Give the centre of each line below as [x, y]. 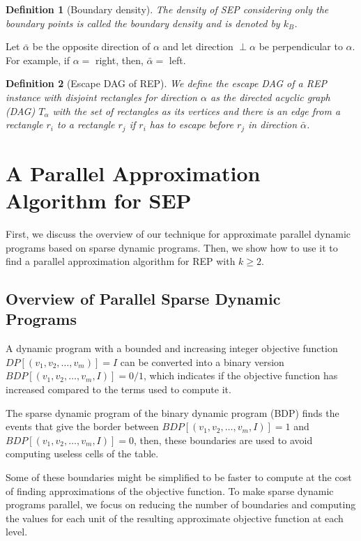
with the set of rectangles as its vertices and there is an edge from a [197, 111]
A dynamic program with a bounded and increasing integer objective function [172, 348]
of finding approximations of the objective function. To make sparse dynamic [170, 490]
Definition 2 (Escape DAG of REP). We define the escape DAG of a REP [166, 83]
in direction [273, 124]
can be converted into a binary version [202, 361]
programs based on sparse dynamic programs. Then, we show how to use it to [172, 247]
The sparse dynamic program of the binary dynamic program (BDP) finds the [172, 412]
